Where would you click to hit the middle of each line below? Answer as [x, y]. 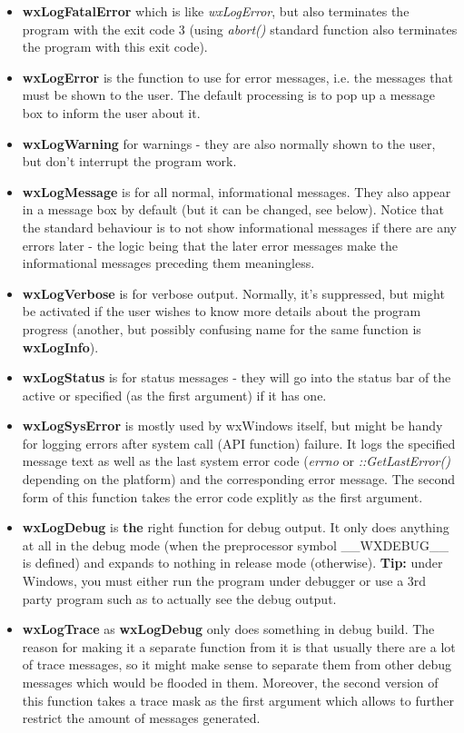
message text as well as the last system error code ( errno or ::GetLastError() [236, 461]
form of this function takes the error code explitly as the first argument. [222, 496]
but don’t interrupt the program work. [129, 161]
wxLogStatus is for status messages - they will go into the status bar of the [237, 377]
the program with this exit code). [115, 47]
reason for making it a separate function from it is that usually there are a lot [239, 646]
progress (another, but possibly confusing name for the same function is [222, 328]
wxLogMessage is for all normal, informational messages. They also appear [237, 191]
